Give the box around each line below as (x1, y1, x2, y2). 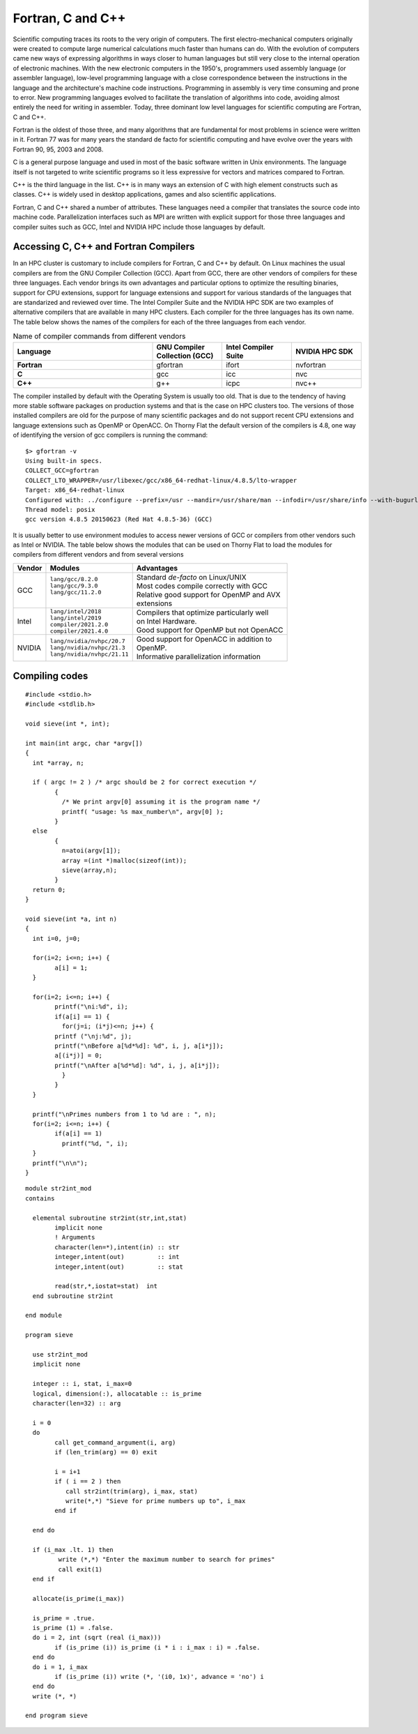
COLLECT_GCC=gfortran (25, 467, 99, 474)
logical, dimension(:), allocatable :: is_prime (32, 1389, 202, 1398)
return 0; (32, 886, 66, 894)
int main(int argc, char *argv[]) (25, 739, 143, 747)
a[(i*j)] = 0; (54, 1052, 103, 1060)
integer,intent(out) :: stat (54, 1262, 184, 1271)
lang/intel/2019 (49, 614, 102, 621)
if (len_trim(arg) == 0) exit (54, 1448, 158, 1456)
